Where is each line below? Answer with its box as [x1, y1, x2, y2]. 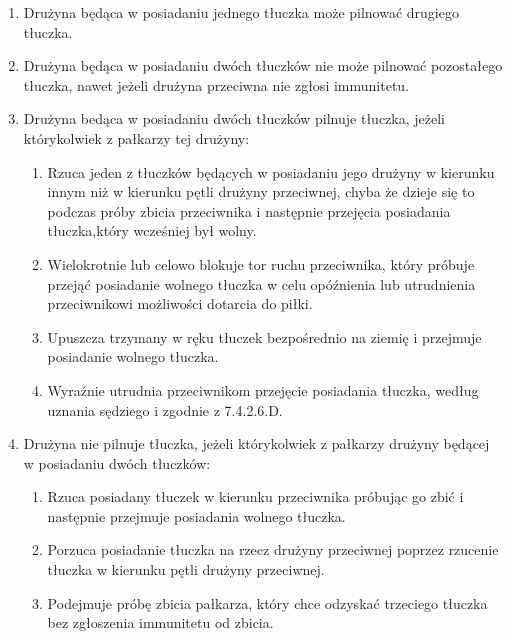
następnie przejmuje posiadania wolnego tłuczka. [47, 505, 346, 526]
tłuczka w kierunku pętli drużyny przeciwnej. [47, 559, 325, 580]
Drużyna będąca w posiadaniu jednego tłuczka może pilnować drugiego [23, 2, 459, 22]
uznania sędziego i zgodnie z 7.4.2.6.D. [47, 399, 283, 420]
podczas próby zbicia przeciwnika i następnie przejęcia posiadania [47, 200, 451, 221]
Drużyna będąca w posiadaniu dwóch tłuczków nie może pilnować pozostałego [23, 55, 503, 76]
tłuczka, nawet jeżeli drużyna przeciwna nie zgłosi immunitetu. [23, 74, 410, 95]
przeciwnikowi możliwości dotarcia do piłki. [47, 293, 313, 314]
